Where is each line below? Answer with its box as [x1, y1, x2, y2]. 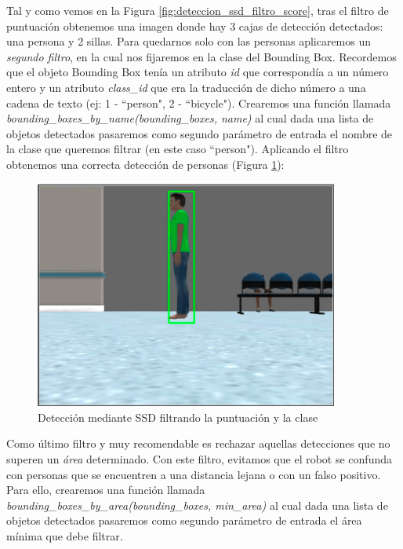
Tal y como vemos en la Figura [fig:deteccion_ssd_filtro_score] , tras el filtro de [6, 2, 389, 18]
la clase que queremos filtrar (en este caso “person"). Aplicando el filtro [6, 141, 349, 157]
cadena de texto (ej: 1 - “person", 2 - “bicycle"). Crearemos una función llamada [6, 94, 391, 111]
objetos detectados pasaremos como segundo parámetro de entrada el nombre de [6, 125, 393, 141]
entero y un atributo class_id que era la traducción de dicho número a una [6, 79, 366, 95]
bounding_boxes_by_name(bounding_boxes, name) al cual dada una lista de [6, 110, 374, 126]
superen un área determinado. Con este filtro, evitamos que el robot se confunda [6, 450, 392, 467]
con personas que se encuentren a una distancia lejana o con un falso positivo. [6, 466, 381, 482]
